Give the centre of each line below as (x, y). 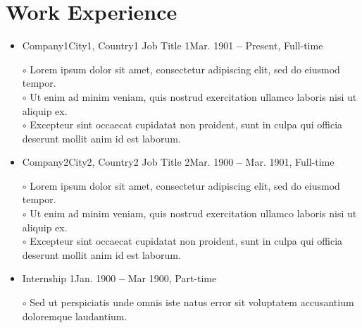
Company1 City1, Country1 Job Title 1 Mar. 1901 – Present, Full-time (173, 45)
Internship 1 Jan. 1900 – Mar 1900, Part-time (119, 278)
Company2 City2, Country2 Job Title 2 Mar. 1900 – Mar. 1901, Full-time (178, 162)
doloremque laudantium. (75, 316)
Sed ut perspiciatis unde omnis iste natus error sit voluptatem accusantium (192, 302)
